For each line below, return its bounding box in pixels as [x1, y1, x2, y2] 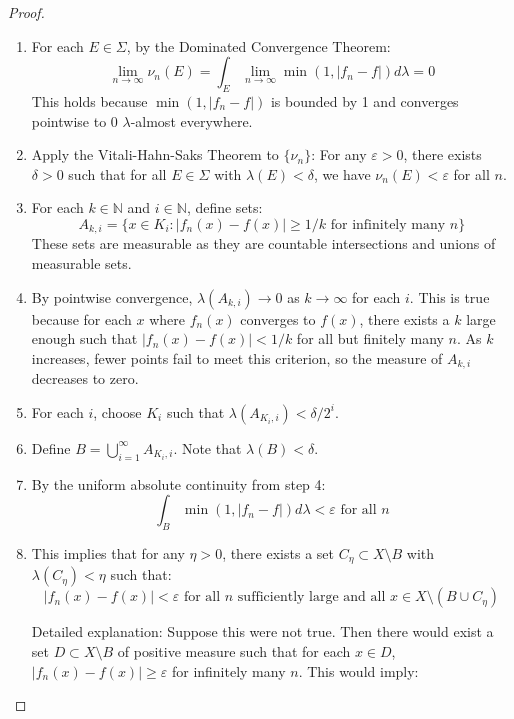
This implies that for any [31, 543, 185, 564]
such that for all [68, 163, 167, 184]
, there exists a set [222, 543, 334, 564]
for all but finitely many [296, 328, 444, 349]
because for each [31, 308, 132, 329]
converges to [240, 308, 316, 329]
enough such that [31, 328, 138, 349]
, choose [93, 401, 142, 422]
